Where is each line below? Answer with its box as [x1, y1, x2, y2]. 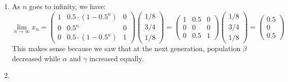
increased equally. [89, 53, 144, 63]
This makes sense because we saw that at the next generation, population [12, 43, 241, 54]
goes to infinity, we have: [29, 1, 106, 11]
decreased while [12, 53, 60, 63]
